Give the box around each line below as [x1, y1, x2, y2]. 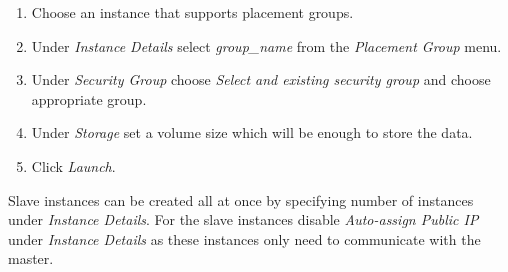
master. [8, 248, 54, 269]
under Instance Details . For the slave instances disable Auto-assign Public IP [8, 209, 479, 230]
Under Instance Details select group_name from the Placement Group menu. [31, 35, 502, 56]
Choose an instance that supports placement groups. [31, 2, 354, 22]
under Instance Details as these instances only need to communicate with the [8, 228, 481, 249]
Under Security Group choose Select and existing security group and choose [31, 69, 491, 90]
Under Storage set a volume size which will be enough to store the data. [31, 122, 473, 143]
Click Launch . [31, 155, 116, 176]
